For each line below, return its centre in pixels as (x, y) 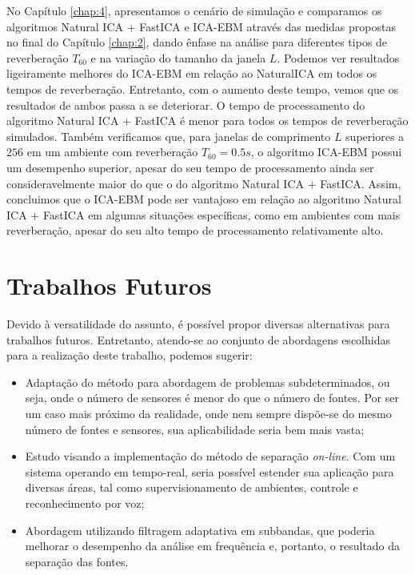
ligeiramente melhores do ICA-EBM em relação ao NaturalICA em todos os (192, 73)
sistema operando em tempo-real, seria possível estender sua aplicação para (209, 471)
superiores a (375, 136)
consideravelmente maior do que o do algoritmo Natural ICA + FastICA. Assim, (204, 183)
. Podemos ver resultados (338, 57)
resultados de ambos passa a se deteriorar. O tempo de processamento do (186, 105)
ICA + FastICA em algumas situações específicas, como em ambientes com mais (204, 214)
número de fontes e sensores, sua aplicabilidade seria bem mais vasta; (195, 429)
